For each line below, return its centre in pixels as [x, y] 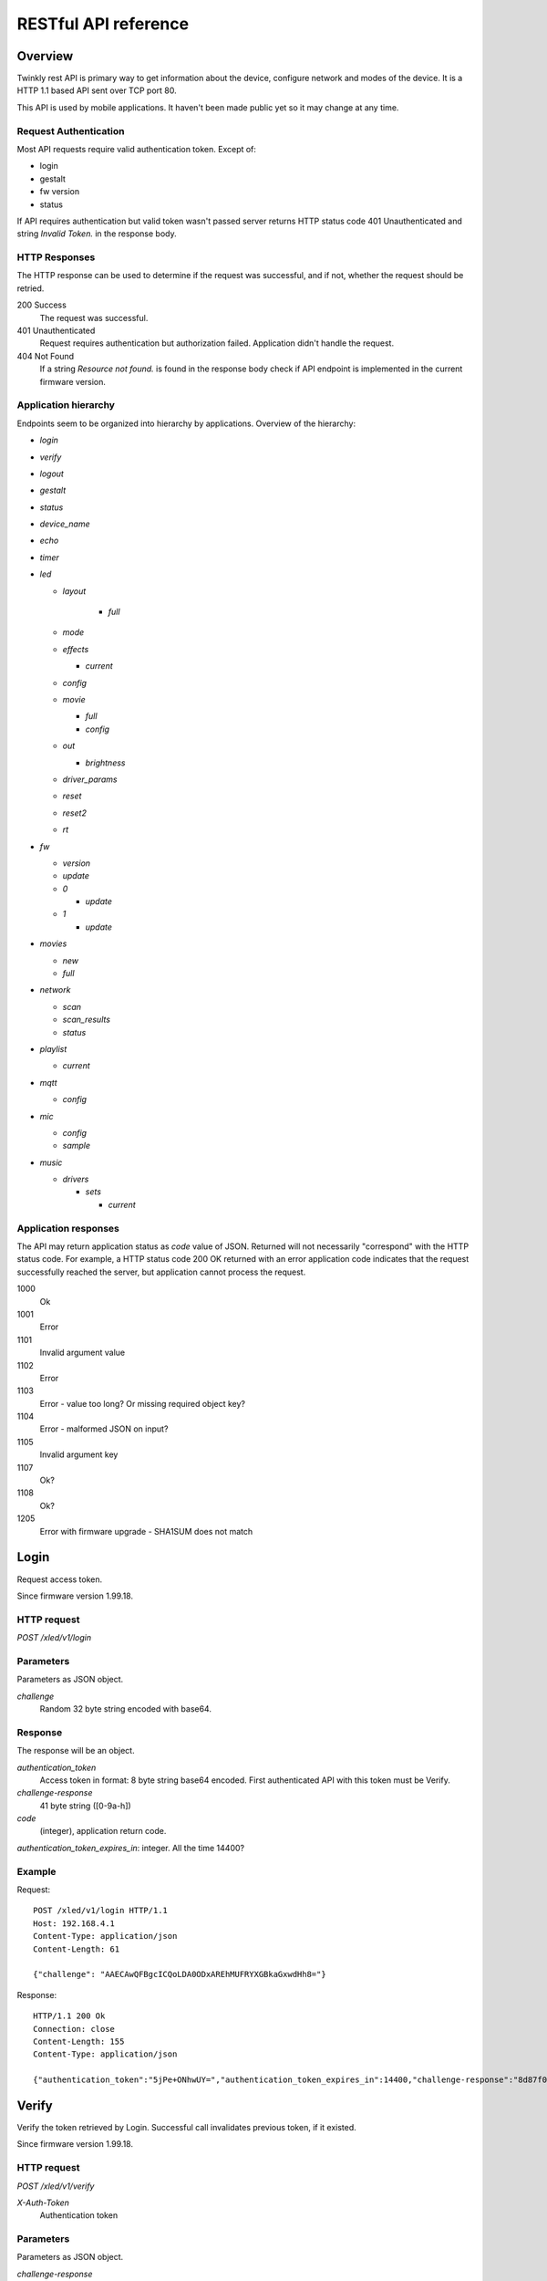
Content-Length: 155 [79, 2041]
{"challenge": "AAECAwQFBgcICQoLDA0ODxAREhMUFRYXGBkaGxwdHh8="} [180, 1974]
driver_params [90, 779]
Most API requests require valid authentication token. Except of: [137, 149]
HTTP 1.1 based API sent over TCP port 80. [97, 90]
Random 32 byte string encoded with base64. [125, 1708]
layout [74, 591]
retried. [31, 288]
